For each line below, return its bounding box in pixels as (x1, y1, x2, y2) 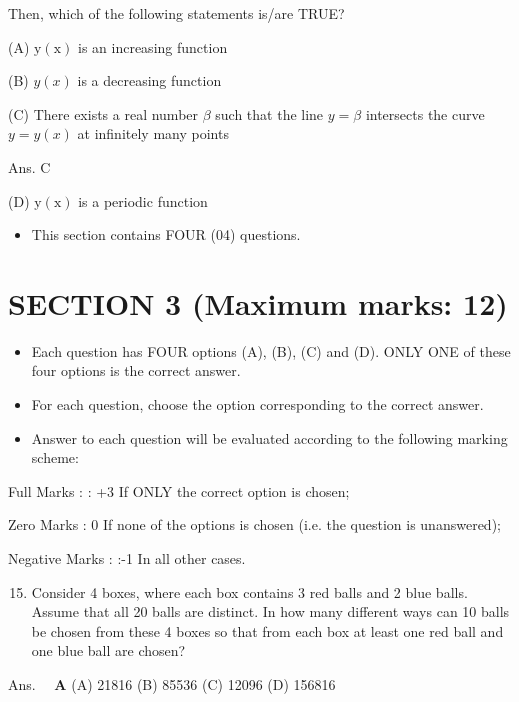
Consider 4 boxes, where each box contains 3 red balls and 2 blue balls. (31, 581, 468, 602)
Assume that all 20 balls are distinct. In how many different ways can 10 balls (31, 601, 510, 622)
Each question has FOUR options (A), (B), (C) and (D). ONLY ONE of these (31, 340, 511, 361)
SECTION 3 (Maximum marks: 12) (8, 282, 508, 323)
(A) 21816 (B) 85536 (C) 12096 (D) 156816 (71, 674, 336, 694)
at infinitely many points (77, 123, 229, 144)
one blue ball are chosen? (31, 640, 186, 661)
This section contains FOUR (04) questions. (31, 224, 301, 245)
